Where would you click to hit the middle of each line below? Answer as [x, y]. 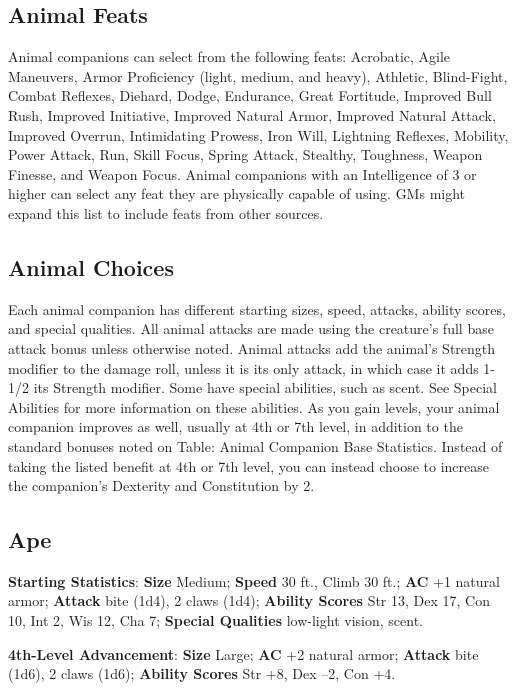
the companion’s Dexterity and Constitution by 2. [161, 485]
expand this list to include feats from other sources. [166, 212]
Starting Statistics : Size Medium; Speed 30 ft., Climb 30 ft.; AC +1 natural [254, 580]
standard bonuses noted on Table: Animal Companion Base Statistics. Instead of [255, 445]
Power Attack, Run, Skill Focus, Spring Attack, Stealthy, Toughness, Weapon [245, 154]
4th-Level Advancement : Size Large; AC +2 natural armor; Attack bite [243, 653]
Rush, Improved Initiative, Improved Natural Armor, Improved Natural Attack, [252, 114]
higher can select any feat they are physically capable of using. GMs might [237, 193]
